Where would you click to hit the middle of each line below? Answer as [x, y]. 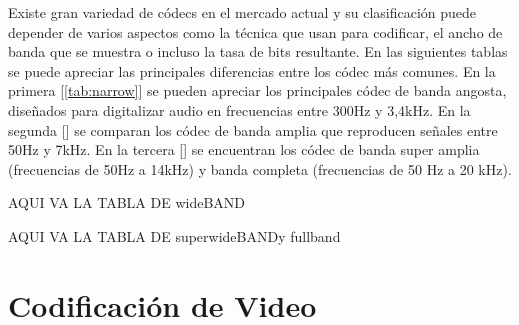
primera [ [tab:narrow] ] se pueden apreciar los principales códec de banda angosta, [257, 90]
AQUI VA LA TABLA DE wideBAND [127, 202]
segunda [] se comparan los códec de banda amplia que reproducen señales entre [253, 129]
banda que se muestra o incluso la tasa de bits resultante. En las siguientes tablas [258, 51]
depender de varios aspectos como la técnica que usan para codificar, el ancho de [255, 31]
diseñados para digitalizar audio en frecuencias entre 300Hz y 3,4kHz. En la [239, 109]
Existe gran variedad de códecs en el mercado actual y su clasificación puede [242, 12]
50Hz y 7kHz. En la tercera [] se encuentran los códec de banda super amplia [244, 149]
